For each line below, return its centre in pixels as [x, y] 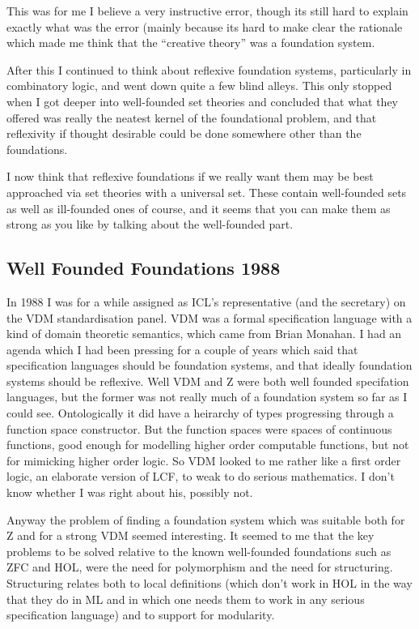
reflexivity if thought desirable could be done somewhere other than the [184, 133]
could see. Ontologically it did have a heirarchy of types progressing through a [200, 413]
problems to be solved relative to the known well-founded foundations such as [199, 551]
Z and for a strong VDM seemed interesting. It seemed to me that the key [190, 535]
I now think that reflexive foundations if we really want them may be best [190, 176]
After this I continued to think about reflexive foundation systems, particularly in [209, 69]
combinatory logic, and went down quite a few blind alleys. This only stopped [199, 86]
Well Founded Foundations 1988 [144, 268]
